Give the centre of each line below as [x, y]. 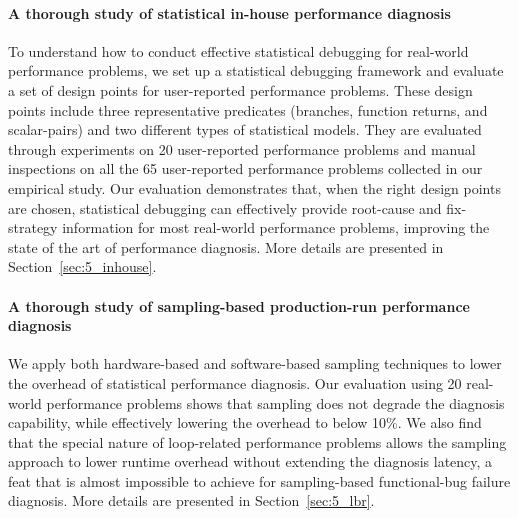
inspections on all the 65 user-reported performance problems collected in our [245, 168]
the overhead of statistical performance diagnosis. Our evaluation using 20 [235, 382]
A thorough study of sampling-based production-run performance [239, 305]
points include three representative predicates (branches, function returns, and [248, 109]
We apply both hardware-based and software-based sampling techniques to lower [255, 363]
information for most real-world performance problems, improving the [276, 227]
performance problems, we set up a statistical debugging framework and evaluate [256, 70]
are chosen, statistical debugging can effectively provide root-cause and [225, 207]
